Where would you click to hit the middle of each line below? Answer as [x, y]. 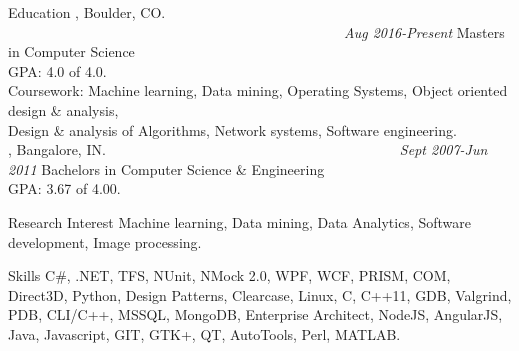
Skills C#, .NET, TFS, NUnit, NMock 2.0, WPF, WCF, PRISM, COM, [229, 275]
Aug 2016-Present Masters [424, 31]
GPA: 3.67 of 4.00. [64, 188]
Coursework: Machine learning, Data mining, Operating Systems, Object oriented [258, 90]
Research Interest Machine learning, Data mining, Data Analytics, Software [239, 221]
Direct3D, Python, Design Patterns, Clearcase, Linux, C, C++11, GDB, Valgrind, [260, 294]
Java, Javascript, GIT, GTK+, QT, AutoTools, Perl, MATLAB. [204, 333]
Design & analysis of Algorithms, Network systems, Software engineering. [232, 129]
